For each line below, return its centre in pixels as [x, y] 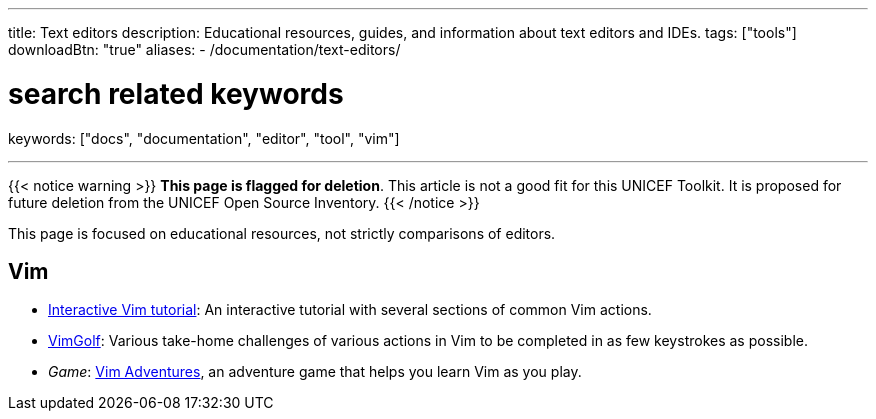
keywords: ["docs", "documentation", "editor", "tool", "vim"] [204, 138]
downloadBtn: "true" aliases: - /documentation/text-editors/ [204, 49]
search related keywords [176, 93]
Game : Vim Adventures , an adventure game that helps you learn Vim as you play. [315, 372]
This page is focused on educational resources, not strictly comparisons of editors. [282, 233]
